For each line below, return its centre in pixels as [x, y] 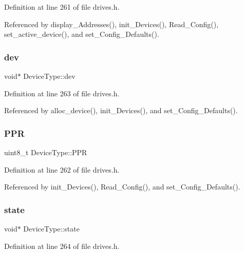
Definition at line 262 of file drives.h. [62, 169]
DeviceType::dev [49, 76]
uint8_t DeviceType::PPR [46, 152]
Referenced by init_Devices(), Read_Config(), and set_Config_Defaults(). [122, 187]
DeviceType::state [51, 228]
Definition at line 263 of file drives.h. [62, 93]
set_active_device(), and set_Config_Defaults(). [82, 34]
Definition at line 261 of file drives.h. [62, 7]
